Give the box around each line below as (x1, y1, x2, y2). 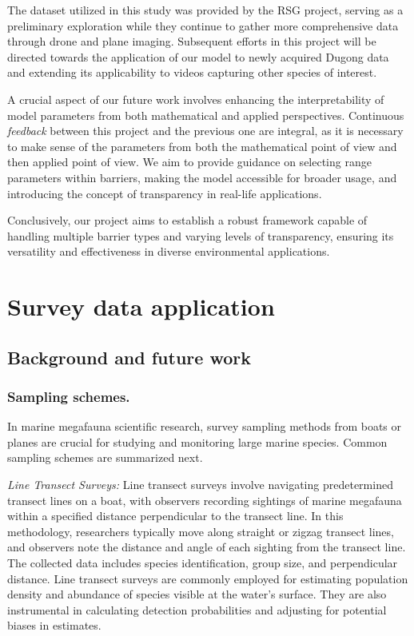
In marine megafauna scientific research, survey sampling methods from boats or (7, 418, 402, 435)
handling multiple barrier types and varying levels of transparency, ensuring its (7, 227, 394, 244)
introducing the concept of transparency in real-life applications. (7, 185, 322, 201)
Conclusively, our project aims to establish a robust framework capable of (7, 212, 368, 229)
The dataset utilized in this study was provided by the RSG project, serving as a (7, 2, 404, 18)
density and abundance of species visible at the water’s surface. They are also (7, 586, 387, 602)
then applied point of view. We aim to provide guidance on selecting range (7, 153, 372, 170)
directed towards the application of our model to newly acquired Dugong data (7, 48, 389, 65)
